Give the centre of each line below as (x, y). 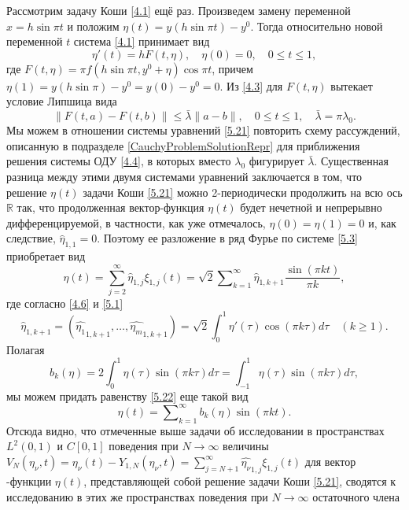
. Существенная (351, 161)
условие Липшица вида (62, 101)
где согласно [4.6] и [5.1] (65, 303)
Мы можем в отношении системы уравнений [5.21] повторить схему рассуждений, (203, 130)
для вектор (330, 461)
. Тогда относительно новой (317, 26)
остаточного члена (356, 496)
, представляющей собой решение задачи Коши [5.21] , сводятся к (240, 481)
